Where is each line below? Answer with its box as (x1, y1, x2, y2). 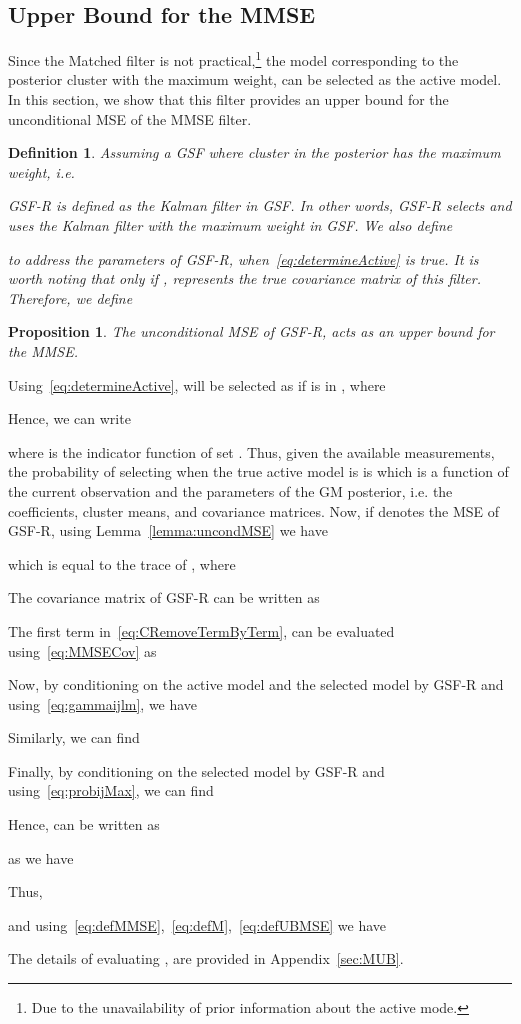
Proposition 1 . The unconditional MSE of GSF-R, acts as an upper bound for (8, 321, 495, 342)
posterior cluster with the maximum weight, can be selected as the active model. (8, 69, 502, 90)
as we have (8, 847, 74, 868)
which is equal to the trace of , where (8, 553, 236, 574)
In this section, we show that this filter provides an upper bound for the (8, 89, 449, 110)
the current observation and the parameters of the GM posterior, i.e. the (8, 480, 453, 501)
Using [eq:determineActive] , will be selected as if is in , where (8, 374, 386, 395)
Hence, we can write (8, 408, 131, 429)
